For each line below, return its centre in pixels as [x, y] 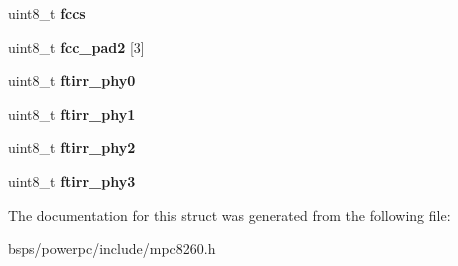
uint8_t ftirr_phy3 [72, 180]
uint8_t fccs [47, 13]
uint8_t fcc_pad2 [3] [76, 46]
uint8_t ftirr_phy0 [72, 80]
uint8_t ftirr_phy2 [72, 147]
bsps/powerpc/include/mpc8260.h [112, 248]
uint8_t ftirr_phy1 [72, 113]
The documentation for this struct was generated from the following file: [229, 214]
